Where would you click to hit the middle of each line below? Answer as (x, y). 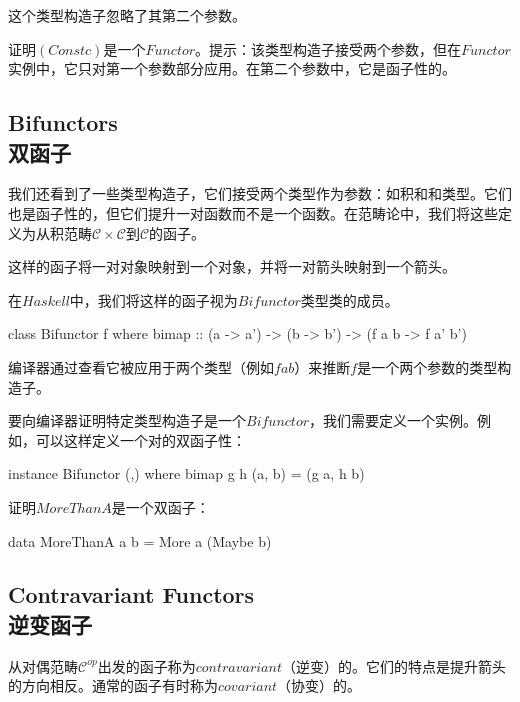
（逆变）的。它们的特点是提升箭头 (393, 665)
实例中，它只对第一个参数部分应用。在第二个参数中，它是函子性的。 (232, 68)
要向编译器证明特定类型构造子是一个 (127, 420)
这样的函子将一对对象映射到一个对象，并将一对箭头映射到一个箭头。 (232, 266)
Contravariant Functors (131, 594)
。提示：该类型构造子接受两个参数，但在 (328, 48)
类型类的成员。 (349, 299)
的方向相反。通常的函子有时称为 (113, 685)
